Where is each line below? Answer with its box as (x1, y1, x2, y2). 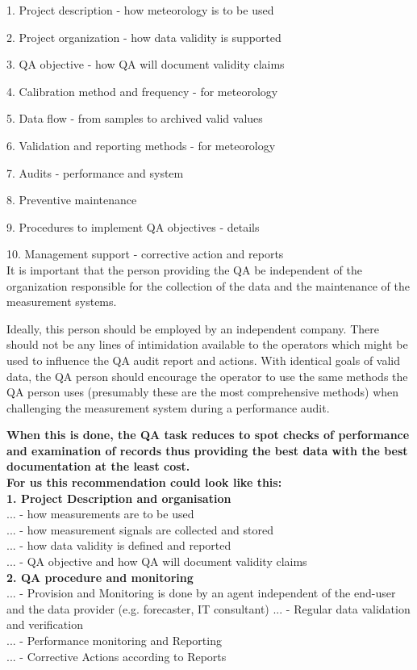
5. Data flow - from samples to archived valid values (6, 110, 263, 127)
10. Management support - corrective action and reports (6, 245, 284, 262)
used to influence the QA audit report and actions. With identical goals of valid (6, 351, 401, 368)
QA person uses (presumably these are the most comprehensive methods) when (6, 383, 399, 400)
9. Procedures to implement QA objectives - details (6, 218, 260, 235)
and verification (6, 616, 83, 633)
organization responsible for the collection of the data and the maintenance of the (6, 277, 411, 294)
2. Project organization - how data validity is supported (6, 28, 281, 45)
